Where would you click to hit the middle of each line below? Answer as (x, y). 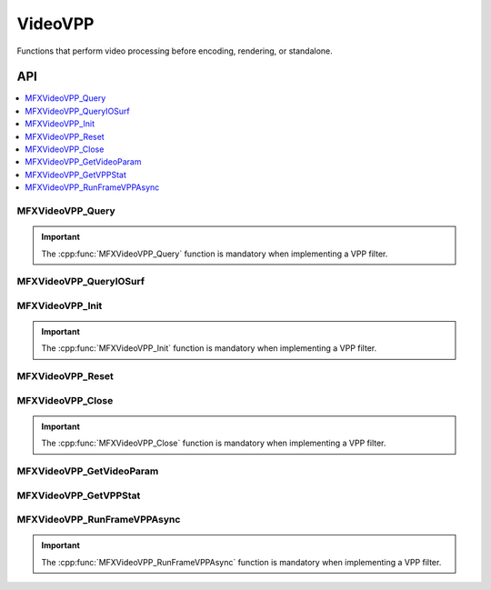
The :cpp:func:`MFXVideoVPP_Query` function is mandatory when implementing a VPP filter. (215, 254)
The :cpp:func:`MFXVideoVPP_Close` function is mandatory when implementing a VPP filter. (214, 443)
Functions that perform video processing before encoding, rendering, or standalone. (175, 51)
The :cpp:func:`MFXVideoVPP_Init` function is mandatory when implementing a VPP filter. (209, 348)
